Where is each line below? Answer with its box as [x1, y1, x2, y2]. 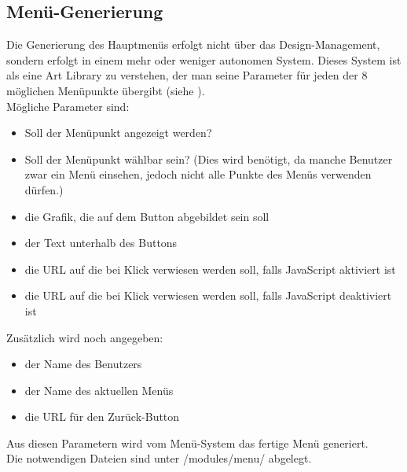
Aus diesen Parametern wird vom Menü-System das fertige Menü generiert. [6, 434, 368, 451]
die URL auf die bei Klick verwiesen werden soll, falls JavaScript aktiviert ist [24, 260, 396, 277]
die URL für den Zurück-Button [24, 408, 180, 425]
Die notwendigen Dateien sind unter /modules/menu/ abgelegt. [6, 450, 312, 466]
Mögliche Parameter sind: [6, 98, 130, 114]
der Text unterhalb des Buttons [24, 234, 178, 251]
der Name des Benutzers [24, 356, 142, 372]
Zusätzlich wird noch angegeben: [6, 329, 163, 345]
